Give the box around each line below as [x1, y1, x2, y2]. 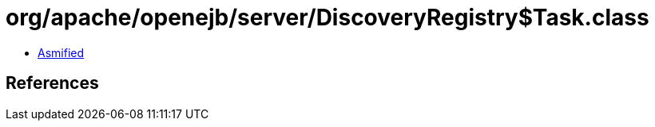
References [6, 73, 99, 94]
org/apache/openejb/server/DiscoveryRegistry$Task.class [6, 4, 649, 31]
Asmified [38, 45, 85, 60]
